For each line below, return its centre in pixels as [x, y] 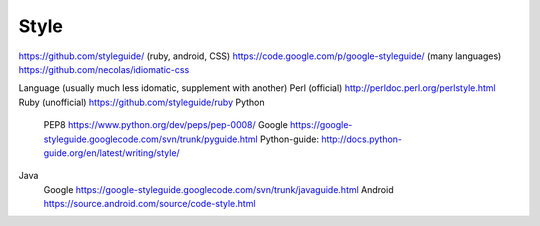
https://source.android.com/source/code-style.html [149, 204]
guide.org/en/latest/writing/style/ [111, 152]
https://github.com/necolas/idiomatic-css [104, 69]
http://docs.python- [362, 139]
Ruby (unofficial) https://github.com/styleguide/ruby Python [141, 102]
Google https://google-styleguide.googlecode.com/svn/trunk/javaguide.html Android [218, 189]
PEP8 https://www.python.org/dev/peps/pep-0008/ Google [166, 125]
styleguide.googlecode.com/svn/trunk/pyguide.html [151, 139]
